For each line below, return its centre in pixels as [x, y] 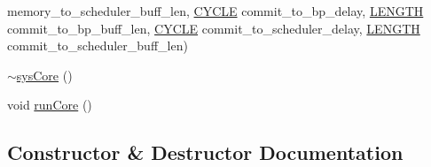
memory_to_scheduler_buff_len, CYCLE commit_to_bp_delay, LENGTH [215, 11]
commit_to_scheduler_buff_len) [98, 46]
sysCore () [44, 75]
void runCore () [50, 105]
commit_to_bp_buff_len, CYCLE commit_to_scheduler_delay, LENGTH [214, 28]
